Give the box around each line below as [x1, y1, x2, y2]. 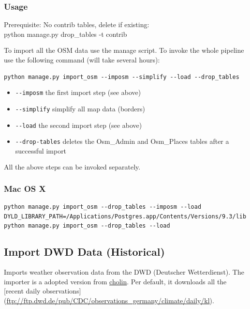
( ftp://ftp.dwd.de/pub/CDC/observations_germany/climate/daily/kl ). [4, 295, 214, 306]
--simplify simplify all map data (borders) [15, 103, 146, 113]
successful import [15, 145, 67, 155]
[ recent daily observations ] [4, 286, 81, 296]
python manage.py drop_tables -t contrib [4, 29, 127, 39]
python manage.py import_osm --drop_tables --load [4, 222, 170, 230]
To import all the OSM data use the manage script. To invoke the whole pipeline [4, 45, 244, 55]
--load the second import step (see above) [15, 120, 142, 130]
